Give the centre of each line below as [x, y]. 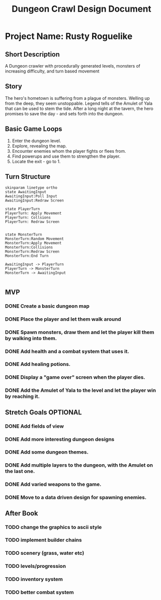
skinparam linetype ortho [31, 188]
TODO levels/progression [36, 566]
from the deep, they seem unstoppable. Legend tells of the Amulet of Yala [79, 103]
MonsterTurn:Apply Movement [33, 243]
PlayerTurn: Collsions [28, 218]
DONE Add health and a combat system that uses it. [67, 351]
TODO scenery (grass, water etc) [45, 553]
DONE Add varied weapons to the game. [53, 484]
